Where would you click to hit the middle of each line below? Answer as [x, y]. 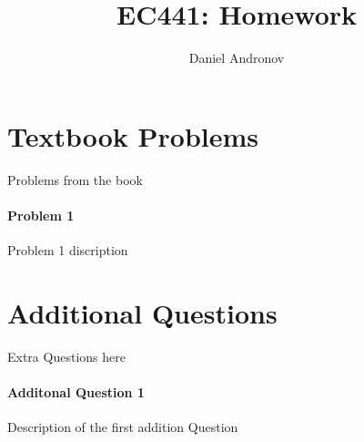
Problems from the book [75, 179]
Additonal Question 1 [76, 391]
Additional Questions [142, 312]
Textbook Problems [133, 135]
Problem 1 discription [68, 250]
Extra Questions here [66, 356]
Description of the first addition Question [123, 427]
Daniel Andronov [237, 58]
